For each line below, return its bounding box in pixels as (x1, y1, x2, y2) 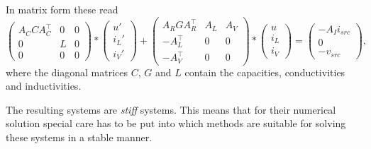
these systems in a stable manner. (6, 130, 153, 144)
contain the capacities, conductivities (184, 64, 345, 79)
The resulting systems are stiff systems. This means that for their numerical (6, 102, 336, 117)
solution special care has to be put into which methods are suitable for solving (6, 116, 346, 131)
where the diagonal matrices (6, 64, 128, 79)
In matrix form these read (6, 2, 118, 16)
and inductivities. (6, 78, 82, 93)
